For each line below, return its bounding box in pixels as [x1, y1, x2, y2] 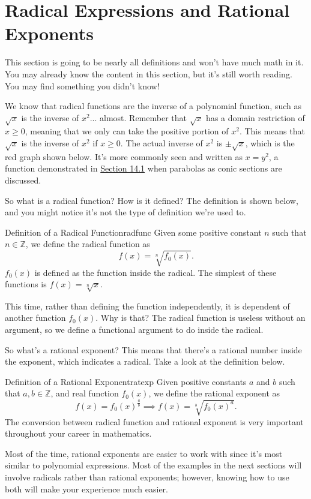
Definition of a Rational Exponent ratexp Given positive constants [5, 375, 247, 387]
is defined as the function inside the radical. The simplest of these [34, 266, 277, 278]
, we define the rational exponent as [148, 387, 280, 399]
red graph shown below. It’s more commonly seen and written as [5, 150, 243, 163]
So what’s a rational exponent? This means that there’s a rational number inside [5, 343, 302, 356]
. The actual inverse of [120, 137, 203, 149]
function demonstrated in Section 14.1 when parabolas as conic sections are [5, 162, 282, 175]
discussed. [5, 174, 41, 186]
